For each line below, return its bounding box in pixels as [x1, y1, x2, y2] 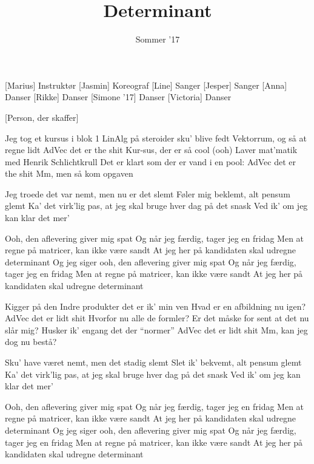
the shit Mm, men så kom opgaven [5, 167, 133, 180]
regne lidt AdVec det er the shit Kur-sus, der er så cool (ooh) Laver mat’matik [5, 143, 298, 156]
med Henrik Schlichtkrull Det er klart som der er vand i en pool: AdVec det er [5, 155, 296, 168]
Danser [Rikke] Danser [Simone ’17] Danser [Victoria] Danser [5, 90, 232, 103]
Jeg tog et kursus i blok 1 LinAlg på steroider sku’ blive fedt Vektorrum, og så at [5, 131, 307, 144]
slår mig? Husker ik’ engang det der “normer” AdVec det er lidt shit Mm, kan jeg [5, 323, 308, 336]
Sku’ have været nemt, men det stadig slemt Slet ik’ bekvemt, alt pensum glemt [5, 356, 302, 368]
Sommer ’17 [135, 33, 180, 46]
